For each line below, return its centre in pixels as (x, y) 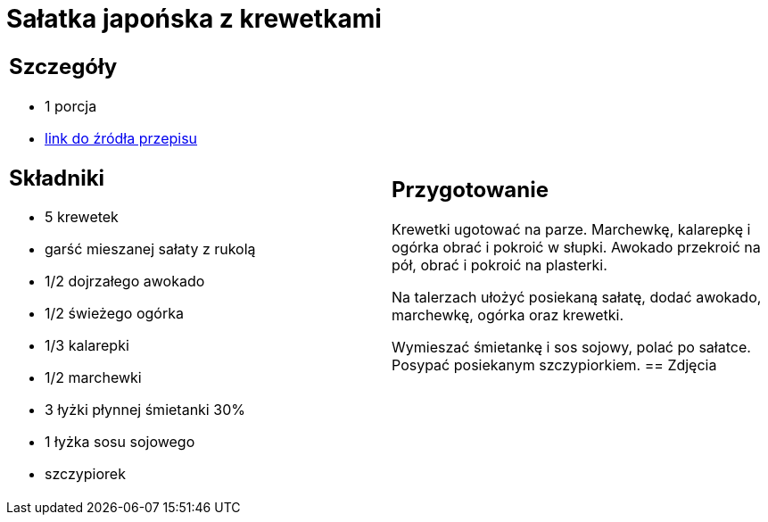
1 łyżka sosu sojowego (120, 442)
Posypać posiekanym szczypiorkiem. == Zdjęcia (554, 365)
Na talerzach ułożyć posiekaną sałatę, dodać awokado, (577, 298)
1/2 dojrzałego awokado (125, 282)
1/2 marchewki (93, 378)
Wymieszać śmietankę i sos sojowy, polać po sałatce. (571, 348)
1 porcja (71, 106)
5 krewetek (82, 217)
